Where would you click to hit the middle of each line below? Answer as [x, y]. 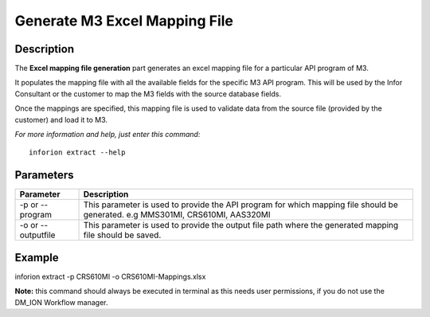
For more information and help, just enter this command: [107, 135]
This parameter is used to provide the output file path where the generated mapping [241, 225]
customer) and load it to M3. [61, 119]
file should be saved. [122, 235]
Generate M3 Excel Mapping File [124, 21]
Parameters [44, 175]
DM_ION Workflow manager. [61, 302]
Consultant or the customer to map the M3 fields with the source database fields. [148, 94]
